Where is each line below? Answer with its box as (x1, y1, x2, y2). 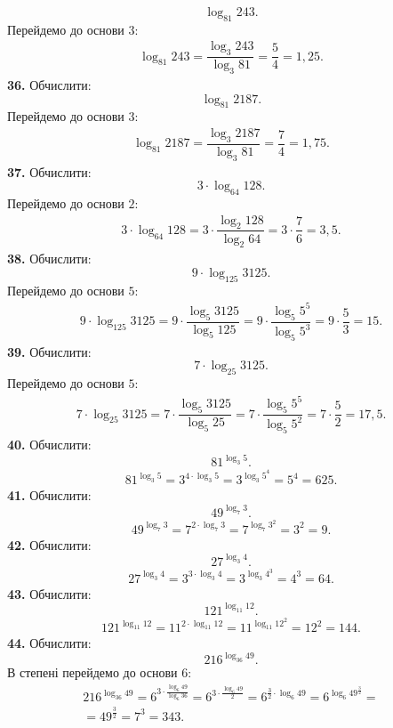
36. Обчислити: (7, 76, 92, 94)
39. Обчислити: (7, 342, 92, 360)
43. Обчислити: (7, 584, 92, 603)
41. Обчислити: (7, 486, 92, 505)
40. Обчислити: (7, 435, 92, 454)
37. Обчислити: (7, 162, 92, 181)
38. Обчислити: (7, 249, 92, 268)
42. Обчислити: (7, 535, 92, 554)
